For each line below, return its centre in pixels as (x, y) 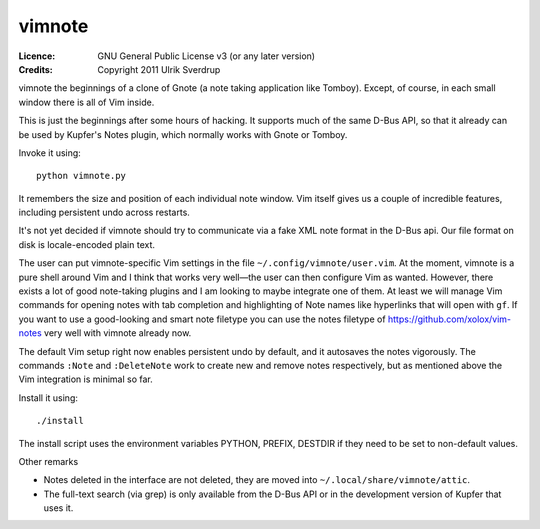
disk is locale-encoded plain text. (86, 244)
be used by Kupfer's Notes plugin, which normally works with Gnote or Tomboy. (183, 134)
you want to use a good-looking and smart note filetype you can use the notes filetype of (202, 319)
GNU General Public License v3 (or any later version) (206, 56)
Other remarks (48, 461)
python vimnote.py (81, 176)
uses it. (58, 508)
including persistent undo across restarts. (104, 212)
